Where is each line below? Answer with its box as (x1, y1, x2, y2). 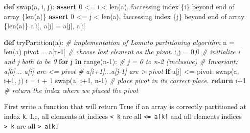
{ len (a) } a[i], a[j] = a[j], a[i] (4, 21, 86, 31)
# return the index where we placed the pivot (4, 85, 138, 95)
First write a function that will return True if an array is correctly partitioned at (4, 101, 247, 111)
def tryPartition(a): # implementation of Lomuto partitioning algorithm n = (4, 37, 235, 47)
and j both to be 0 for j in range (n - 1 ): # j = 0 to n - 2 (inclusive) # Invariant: (4, 56, 238, 66)
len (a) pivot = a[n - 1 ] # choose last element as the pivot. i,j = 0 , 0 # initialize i (4, 46, 240, 57)
